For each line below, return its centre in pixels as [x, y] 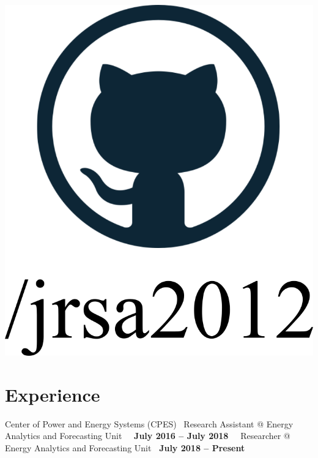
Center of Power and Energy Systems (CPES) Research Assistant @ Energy [149, 423]
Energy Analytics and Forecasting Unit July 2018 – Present [125, 448]
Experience [53, 394]
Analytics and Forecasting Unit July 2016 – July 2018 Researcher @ [148, 436]
